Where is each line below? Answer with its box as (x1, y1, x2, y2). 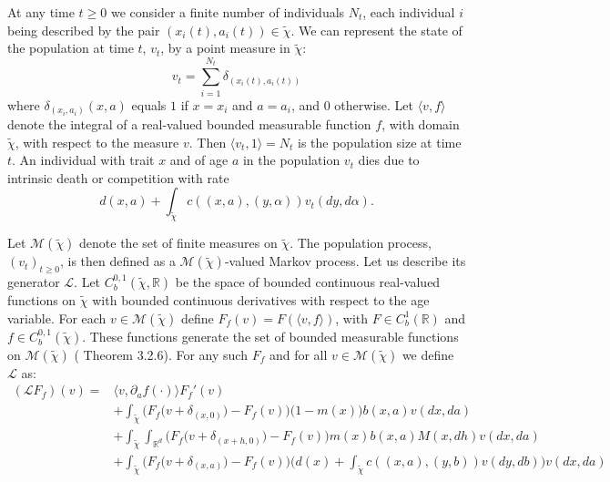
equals (131, 95, 167, 114)
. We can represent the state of (290, 20, 463, 39)
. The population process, (290, 233, 432, 252)
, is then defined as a (59, 251, 176, 271)
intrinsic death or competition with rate (7, 168, 229, 187)
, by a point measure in (160, 38, 290, 57)
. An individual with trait (12, 150, 155, 169)
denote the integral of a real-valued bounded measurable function (7, 115, 371, 134)
